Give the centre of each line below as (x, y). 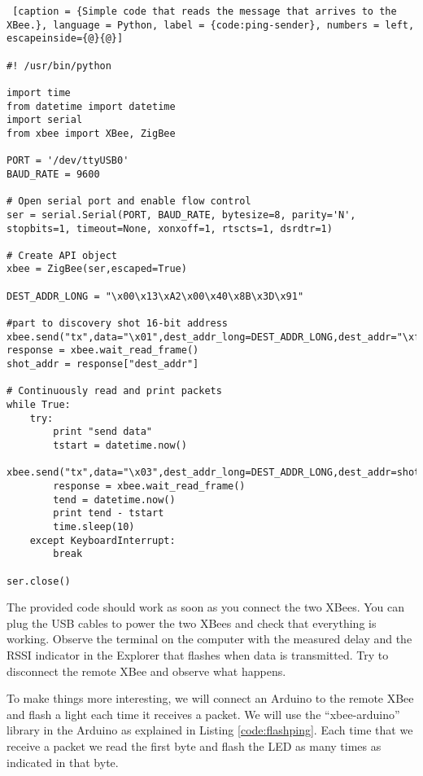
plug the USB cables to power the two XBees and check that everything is (192, 623)
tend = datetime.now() (114, 500)
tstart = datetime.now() (120, 445)
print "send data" (102, 432)
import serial (45, 120)
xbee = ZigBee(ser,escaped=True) (97, 269)
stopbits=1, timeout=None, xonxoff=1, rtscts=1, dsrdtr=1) (170, 228)
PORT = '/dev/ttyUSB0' (68, 161)
